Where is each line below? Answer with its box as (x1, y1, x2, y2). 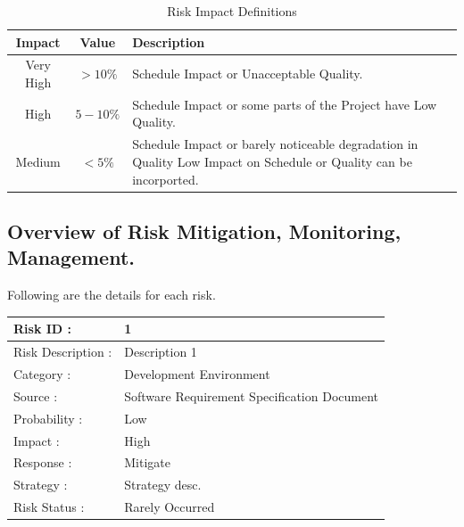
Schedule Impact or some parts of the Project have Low (132, 95, 437, 113)
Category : (13, 364, 71, 383)
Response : (13, 453, 72, 472)
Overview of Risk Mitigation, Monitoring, (7, 217, 402, 244)
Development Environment (124, 364, 270, 383)
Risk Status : (13, 498, 85, 516)
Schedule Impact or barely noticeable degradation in (132, 135, 418, 153)
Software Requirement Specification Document (124, 386, 378, 405)
